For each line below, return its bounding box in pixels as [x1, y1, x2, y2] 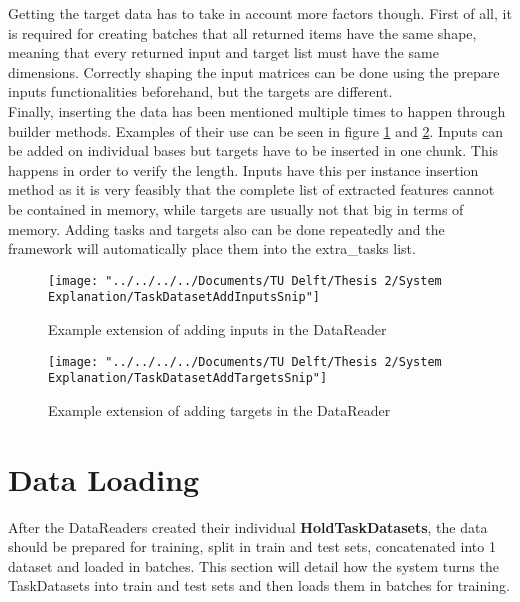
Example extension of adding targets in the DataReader [48, 399, 391, 420]
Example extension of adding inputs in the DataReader [48, 319, 387, 340]
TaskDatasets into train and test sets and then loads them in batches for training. [8, 575, 510, 596]
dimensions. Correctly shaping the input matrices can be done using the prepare [8, 61, 500, 82]
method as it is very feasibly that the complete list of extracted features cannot [8, 179, 495, 200]
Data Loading [8, 458, 200, 499]
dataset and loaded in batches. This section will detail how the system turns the [8, 555, 499, 576]
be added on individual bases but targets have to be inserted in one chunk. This [8, 140, 499, 161]
